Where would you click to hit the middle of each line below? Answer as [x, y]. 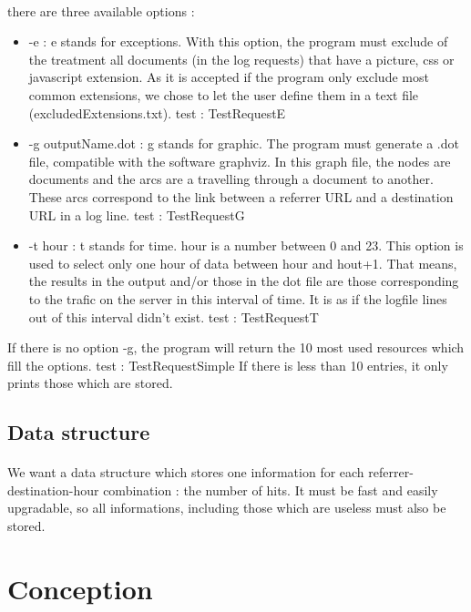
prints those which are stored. [90, 383]
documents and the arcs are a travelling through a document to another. [231, 179]
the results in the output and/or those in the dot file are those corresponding [244, 281]
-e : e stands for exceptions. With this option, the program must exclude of [238, 41]
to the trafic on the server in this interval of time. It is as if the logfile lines [238, 298]
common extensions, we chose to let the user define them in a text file [224, 94]
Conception [80, 588]
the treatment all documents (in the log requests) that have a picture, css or [241, 59]
